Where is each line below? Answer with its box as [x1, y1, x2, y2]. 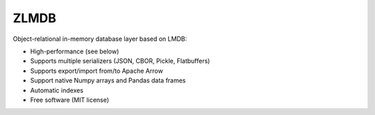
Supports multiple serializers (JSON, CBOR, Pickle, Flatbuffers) [30, 57, 210, 65]
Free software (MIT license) [30, 96, 110, 104]
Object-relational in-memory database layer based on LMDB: [12, 35, 187, 43]
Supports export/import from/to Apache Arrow [30, 67, 163, 75]
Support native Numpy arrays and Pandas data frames [30, 76, 186, 85]
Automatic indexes [30, 86, 83, 94]
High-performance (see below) [30, 47, 119, 55]
